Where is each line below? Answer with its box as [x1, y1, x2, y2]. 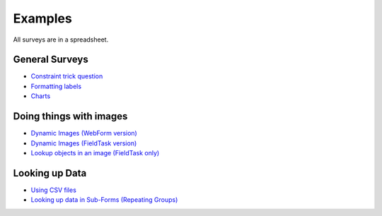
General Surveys [13, 54, 88, 66]
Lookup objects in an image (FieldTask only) [30, 148, 160, 157]
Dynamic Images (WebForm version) [30, 129, 137, 138]
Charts [30, 92, 51, 100]
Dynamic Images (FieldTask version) [30, 138, 137, 148]
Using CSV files [30, 186, 77, 194]
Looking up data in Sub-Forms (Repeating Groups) [30, 196, 178, 204]
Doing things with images [13, 110, 128, 123]
